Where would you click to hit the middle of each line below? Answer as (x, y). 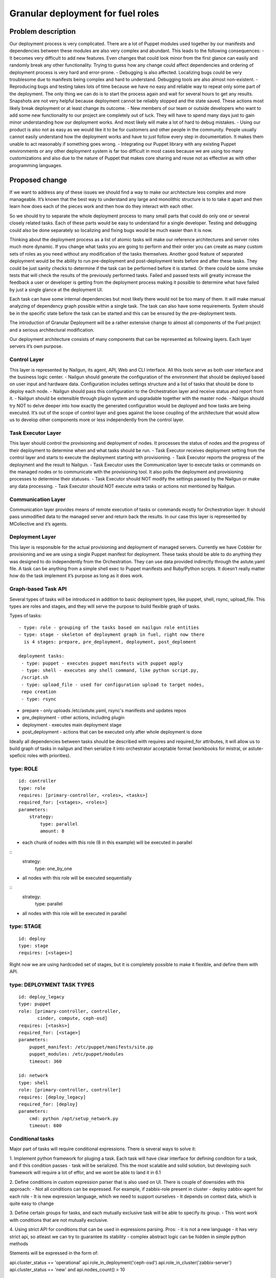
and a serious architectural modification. (52, 330)
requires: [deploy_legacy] (52, 1097)
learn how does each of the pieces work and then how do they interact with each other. (101, 207)
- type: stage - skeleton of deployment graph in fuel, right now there (111, 635)
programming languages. (36, 165)
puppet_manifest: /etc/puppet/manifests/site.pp (91, 1047)
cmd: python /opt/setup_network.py (74, 1119)
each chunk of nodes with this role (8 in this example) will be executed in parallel (107, 842)
